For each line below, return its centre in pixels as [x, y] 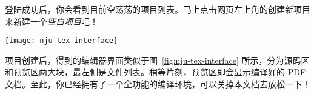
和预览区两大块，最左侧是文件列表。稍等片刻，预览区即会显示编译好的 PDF [155, 72]
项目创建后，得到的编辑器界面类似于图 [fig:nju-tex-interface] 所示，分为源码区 [157, 60]
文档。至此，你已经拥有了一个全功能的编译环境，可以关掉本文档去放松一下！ [158, 84]
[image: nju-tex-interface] [62, 41]
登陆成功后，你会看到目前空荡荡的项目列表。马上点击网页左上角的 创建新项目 [158, 9]
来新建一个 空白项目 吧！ [52, 21]
